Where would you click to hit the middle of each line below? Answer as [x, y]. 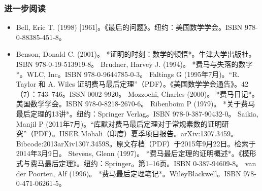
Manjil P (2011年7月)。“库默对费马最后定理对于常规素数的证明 [119, 123]
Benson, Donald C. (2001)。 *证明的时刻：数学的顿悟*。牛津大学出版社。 [136, 54]
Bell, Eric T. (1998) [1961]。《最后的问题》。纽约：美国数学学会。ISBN [129, 27]
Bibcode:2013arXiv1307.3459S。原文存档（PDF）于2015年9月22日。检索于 [136, 143]
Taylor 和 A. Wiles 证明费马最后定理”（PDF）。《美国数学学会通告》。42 [132, 84]
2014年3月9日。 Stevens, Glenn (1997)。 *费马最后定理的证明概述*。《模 [133, 153]
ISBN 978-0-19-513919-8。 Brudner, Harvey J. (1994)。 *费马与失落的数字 [134, 64]
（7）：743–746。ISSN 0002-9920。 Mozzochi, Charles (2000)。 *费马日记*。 [137, 93]
